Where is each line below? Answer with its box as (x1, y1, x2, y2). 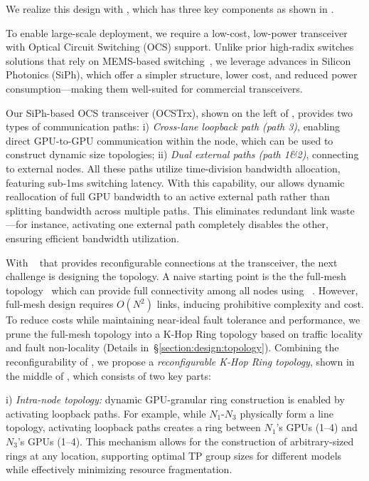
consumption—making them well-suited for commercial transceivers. (6, 81, 303, 95)
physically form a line (240, 405, 333, 420)
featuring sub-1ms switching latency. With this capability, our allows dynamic (6, 175, 345, 190)
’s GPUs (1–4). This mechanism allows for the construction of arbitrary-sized (17, 434, 354, 449)
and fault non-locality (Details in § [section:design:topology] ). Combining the (6, 340, 339, 355)
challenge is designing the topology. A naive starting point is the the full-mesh (6, 269, 346, 284)
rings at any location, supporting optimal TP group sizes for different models (6, 448, 342, 462)
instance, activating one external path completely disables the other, (31, 217, 328, 232)
